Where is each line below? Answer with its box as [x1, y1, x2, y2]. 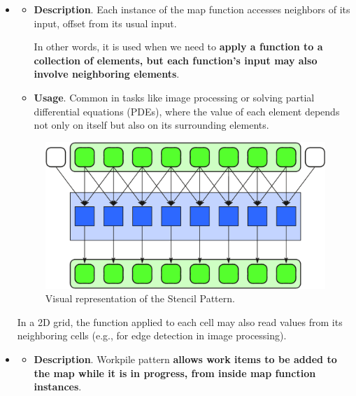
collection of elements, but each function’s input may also [34, 52, 318, 67]
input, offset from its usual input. [34, 15, 177, 30]
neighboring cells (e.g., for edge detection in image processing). [17, 328, 287, 343]
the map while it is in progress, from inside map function [34, 365, 316, 380]
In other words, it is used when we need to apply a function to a [34, 39, 323, 54]
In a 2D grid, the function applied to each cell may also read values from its [17, 314, 343, 329]
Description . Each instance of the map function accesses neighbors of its [34, 2, 350, 16]
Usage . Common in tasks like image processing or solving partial [34, 90, 315, 104]
